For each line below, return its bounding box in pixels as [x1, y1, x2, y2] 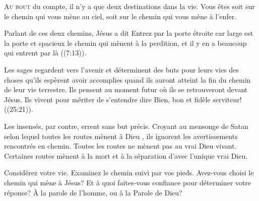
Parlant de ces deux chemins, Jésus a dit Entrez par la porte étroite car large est [4, 28, 253, 38]
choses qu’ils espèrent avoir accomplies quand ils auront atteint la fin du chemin [4, 74, 251, 85]
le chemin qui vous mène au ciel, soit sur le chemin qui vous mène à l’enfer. [4, 11, 237, 21]
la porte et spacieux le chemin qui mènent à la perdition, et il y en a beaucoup [4, 37, 247, 48]
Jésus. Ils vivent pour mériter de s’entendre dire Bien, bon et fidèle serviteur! [4, 94, 242, 104]
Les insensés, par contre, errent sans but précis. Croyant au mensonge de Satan [4, 120, 248, 131]
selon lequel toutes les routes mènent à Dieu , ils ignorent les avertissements [4, 130, 238, 141]
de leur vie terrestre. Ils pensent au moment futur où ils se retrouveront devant [4, 84, 248, 95]
